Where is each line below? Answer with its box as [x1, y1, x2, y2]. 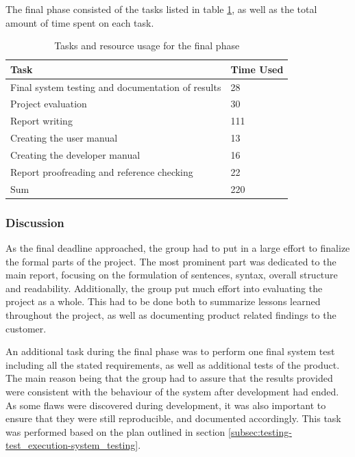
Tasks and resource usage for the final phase [54, 38, 240, 53]
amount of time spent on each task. [5, 15, 154, 29]
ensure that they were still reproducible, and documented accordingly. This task [5, 411, 341, 426]
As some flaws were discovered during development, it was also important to [5, 397, 326, 412]
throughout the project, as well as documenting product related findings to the [5, 307, 336, 322]
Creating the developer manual [10, 148, 140, 161]
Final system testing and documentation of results [10, 79, 221, 94]
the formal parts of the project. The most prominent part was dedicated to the [5, 254, 336, 268]
